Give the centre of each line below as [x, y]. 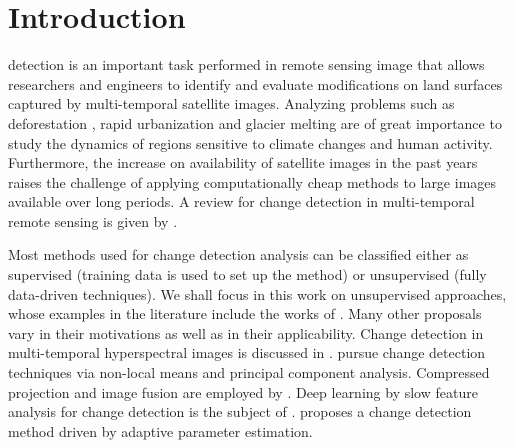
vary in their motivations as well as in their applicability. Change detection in [246, 332]
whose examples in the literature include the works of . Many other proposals [245, 313]
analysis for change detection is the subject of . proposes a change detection [240, 411]
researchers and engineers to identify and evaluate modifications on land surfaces [255, 83]
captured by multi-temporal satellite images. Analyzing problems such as [231, 103]
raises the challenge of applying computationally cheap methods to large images [252, 181]
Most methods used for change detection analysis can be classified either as [238, 254]
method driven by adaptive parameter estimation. [160, 430]
